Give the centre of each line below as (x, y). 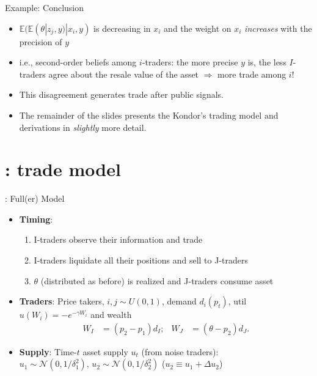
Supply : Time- (48, 351)
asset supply (105, 351)
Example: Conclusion (45, 7)
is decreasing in (122, 28)
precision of (41, 41)
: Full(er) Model (35, 198)
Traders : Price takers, (62, 301)
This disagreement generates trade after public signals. (121, 94)
